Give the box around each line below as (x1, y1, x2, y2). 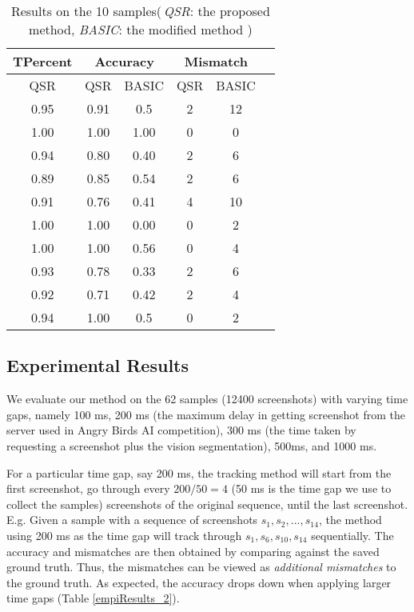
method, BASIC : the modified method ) (29, 20, 253, 38)
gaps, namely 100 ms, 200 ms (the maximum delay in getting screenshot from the (6, 406, 405, 422)
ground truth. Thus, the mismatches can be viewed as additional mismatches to (6, 558, 396, 575)
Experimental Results (6, 353, 189, 378)
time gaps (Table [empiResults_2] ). (6, 590, 180, 606)
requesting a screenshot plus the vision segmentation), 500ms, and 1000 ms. (6, 437, 377, 454)
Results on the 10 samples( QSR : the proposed (10, 2, 270, 20)
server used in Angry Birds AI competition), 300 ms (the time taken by (6, 422, 356, 438)
